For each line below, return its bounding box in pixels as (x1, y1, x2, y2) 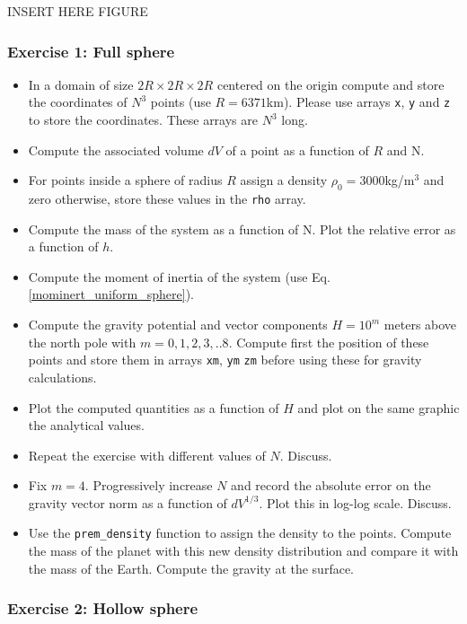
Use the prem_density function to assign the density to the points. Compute (28, 523, 452, 542)
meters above (383, 315, 457, 334)
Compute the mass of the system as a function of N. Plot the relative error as (28, 219, 456, 238)
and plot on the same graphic (297, 398, 460, 417)
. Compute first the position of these (228, 332, 429, 351)
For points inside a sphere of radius (28, 171, 223, 189)
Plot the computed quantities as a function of (28, 398, 279, 417)
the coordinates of (28, 92, 128, 111)
